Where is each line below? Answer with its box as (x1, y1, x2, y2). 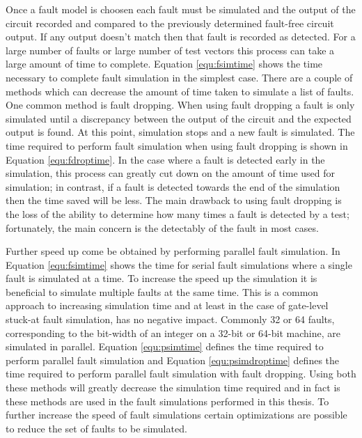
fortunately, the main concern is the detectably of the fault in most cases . (6, 220, 319, 235)
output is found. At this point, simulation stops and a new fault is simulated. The (6, 125, 355, 139)
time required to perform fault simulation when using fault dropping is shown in (6, 138, 348, 152)
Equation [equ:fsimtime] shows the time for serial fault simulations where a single (6, 257, 352, 272)
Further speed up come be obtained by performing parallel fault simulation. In (6, 244, 340, 258)
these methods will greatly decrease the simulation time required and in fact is (6, 380, 340, 395)
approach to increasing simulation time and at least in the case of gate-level (6, 298, 329, 313)
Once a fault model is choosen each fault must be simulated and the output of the (6, 2, 356, 16)
